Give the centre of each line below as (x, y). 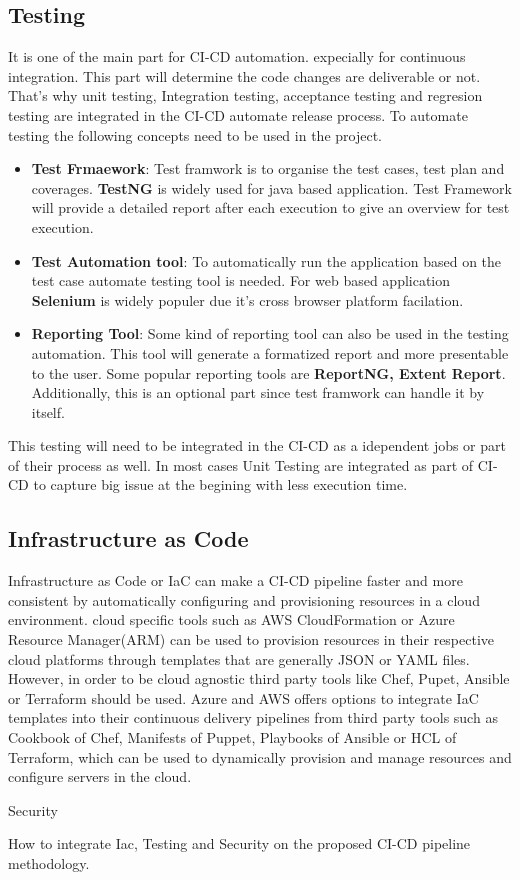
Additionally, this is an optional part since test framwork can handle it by (258, 392)
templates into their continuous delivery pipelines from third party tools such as (253, 717)
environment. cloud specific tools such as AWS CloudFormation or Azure (231, 619)
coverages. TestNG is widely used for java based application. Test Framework (271, 187)
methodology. (49, 863)
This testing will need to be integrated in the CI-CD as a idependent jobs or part (257, 445)
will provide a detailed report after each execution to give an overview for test (270, 207)
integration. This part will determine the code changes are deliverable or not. (244, 75)
